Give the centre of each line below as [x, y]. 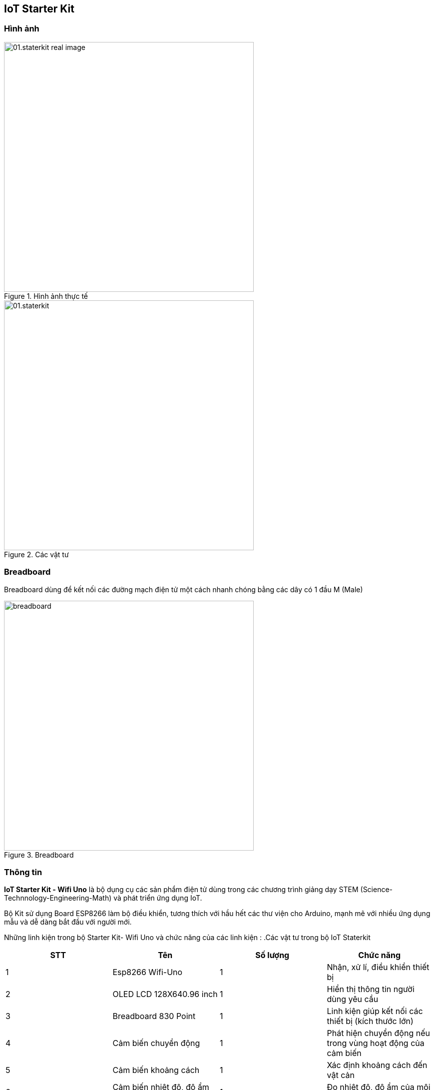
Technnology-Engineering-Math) [58, 898]
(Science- [377, 890]
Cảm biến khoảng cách [156, 1070]
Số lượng [272, 955]
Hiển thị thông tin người [371, 989]
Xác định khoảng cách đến [377, 1065]
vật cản [341, 1075]
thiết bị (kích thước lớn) [370, 1021]
